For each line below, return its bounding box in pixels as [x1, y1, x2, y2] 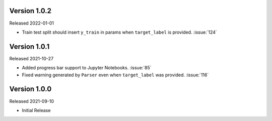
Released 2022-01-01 [9, 20, 54, 26]
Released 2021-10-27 [9, 55, 54, 61]
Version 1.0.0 [9, 85, 52, 93]
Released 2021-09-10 [9, 98, 54, 104]
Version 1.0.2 [9, 7, 52, 15]
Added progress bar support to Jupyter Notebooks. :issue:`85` [22, 65, 152, 71]
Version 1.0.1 [9, 42, 50, 51]
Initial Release [22, 107, 51, 113]
